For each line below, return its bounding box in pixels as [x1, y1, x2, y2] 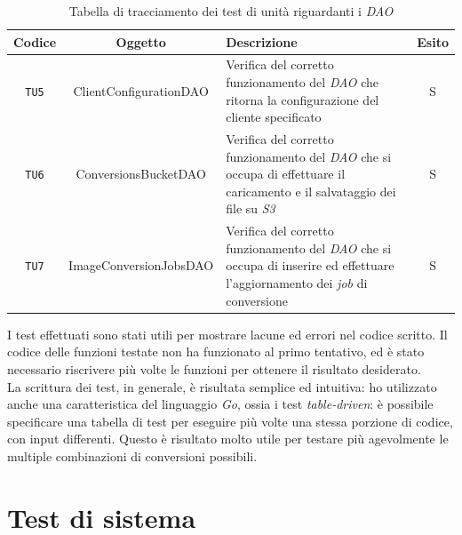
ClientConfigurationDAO [73, 81, 209, 100]
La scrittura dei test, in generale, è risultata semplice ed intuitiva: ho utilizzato [7, 377, 437, 395]
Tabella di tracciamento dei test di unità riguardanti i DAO [68, 2, 394, 20]
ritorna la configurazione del [226, 90, 379, 108]
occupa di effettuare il [226, 164, 346, 183]
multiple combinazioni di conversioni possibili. [7, 446, 258, 465]
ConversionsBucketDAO [76, 164, 206, 183]
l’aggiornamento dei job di [226, 274, 368, 292]
